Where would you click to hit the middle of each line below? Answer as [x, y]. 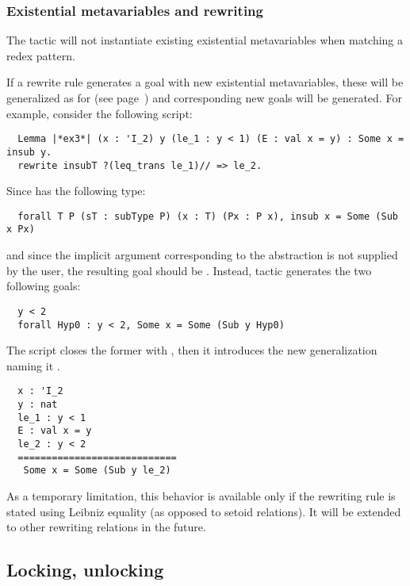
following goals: [44, 286]
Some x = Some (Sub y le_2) [97, 471]
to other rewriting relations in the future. [106, 527]
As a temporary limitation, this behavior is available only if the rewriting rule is [201, 495]
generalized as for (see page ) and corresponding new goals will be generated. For [204, 98]
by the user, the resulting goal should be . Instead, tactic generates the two [189, 270]
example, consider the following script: [100, 113]
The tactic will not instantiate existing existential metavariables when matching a [205, 40]
